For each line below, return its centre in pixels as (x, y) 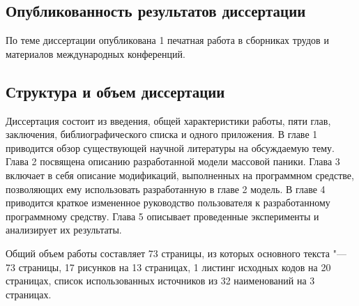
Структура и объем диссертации (115, 91)
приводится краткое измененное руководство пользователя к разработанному (168, 202)
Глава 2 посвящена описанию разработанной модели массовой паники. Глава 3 (173, 161)
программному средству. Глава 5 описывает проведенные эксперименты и (162, 216)
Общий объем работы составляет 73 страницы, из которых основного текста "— (176, 253)
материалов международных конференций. (96, 53)
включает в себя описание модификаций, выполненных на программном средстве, (180, 175)
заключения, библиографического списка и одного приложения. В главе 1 (162, 134)
